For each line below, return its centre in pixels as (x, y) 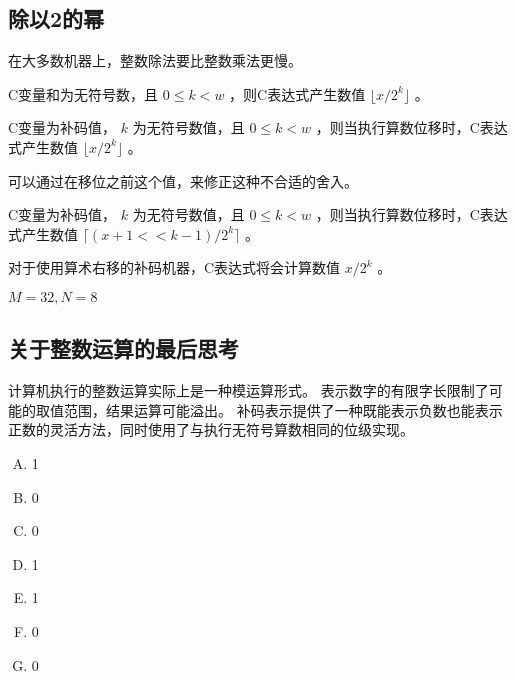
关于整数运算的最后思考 (123, 348)
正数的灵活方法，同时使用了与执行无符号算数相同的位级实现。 (211, 429)
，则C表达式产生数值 (297, 93)
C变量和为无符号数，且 (83, 93)
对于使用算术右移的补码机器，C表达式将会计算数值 (174, 267)
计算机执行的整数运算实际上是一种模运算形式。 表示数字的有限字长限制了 (248, 390)
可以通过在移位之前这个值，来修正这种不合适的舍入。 (183, 180)
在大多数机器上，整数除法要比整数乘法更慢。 (155, 60)
